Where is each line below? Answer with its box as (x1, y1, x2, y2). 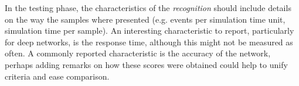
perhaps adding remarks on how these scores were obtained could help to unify (5, 58, 288, 70)
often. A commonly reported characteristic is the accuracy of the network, (5, 47, 271, 59)
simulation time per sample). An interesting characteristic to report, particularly (5, 24, 294, 37)
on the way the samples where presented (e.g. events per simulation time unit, (5, 13, 286, 25)
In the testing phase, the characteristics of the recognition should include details (5, 2, 291, 13)
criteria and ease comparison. (5, 70, 110, 82)
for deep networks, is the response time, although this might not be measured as (5, 35, 293, 48)
